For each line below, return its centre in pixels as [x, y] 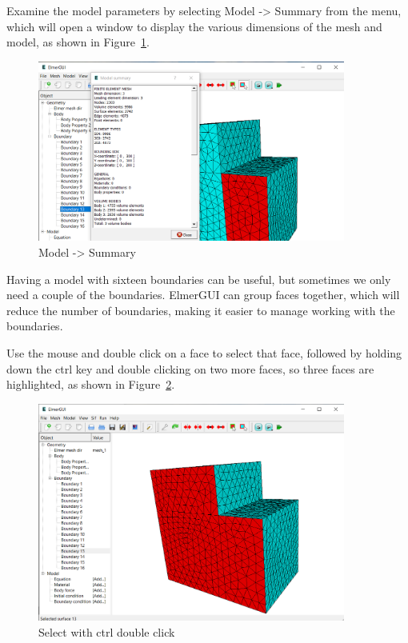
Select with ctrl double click [107, 632]
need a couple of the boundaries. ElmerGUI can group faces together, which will [203, 295]
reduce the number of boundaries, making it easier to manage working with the [201, 310]
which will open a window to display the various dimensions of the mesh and [194, 26]
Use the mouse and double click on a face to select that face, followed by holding [204, 353]
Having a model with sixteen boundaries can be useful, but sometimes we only [199, 279]
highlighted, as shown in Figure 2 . [91, 384]
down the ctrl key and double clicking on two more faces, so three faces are [190, 368]
